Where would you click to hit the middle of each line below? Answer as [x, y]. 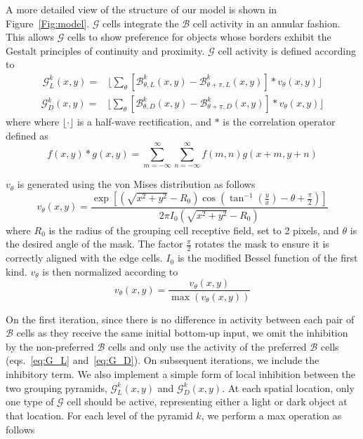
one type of [30, 401]
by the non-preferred [50, 346]
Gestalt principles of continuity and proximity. [105, 50]
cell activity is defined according [287, 50]
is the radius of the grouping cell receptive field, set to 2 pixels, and [194, 230]
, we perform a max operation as [271, 415]
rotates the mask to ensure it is [262, 244]
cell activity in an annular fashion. [266, 23]
